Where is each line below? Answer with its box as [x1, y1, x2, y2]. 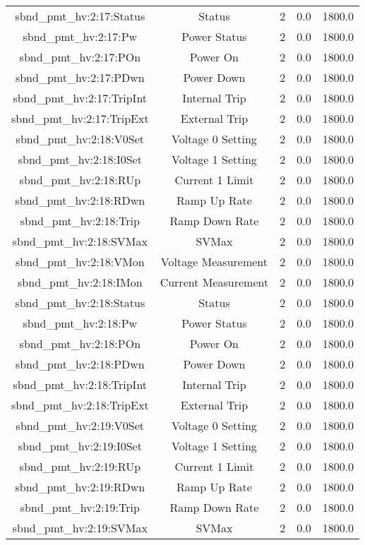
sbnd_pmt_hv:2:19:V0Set [16, 417, 145, 433]
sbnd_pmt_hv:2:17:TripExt [11, 110, 149, 126]
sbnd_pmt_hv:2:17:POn [19, 49, 141, 65]
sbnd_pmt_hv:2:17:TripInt [13, 90, 148, 106]
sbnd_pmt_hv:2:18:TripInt [13, 376, 148, 393]
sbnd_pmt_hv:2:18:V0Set [16, 131, 145, 147]
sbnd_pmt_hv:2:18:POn [19, 335, 141, 352]
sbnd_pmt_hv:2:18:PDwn [15, 356, 145, 372]
